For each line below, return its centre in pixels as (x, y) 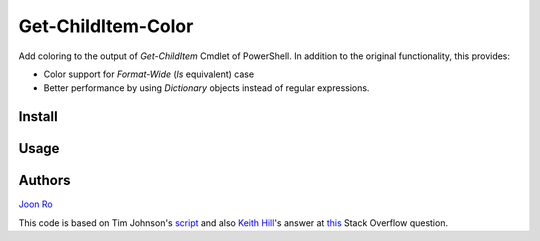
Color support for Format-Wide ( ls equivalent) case (149, 74)
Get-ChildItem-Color (106, 26)
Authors (44, 180)
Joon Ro (36, 204)
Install (38, 116)
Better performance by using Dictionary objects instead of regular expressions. (206, 88)
